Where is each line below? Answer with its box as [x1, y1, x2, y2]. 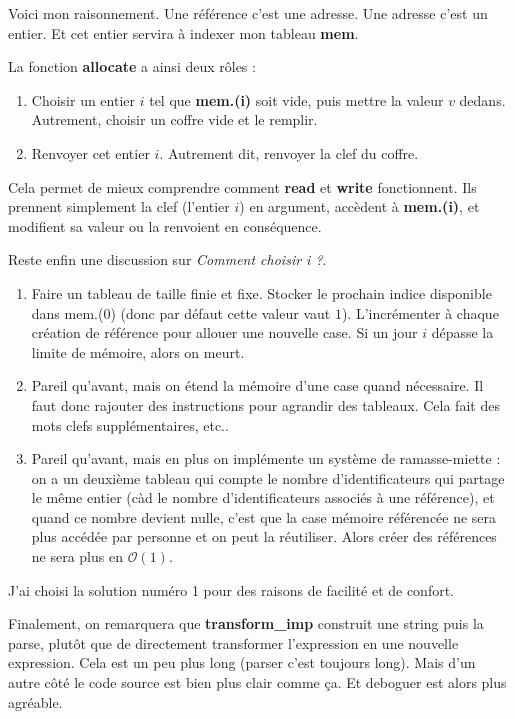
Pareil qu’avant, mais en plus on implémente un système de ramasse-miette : [31, 448, 501, 469]
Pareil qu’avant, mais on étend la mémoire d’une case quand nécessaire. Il [31, 375, 484, 396]
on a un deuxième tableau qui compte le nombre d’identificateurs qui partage [31, 467, 505, 488]
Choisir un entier [31, 89, 136, 110]
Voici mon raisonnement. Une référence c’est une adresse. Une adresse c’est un [8, 3, 488, 23]
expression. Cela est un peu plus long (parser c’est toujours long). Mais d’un [8, 652, 476, 673]
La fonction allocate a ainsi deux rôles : [8, 56, 256, 77]
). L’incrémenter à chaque [341, 302, 499, 323]
